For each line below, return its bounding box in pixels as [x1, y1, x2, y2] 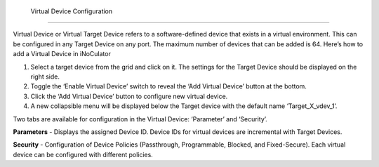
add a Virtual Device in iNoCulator [13, 50, 112, 58]
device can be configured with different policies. [13, 150, 154, 159]
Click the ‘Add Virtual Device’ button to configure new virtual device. [30, 92, 228, 100]
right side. [30, 72, 60, 81]
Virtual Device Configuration [30, 7, 113, 15]
